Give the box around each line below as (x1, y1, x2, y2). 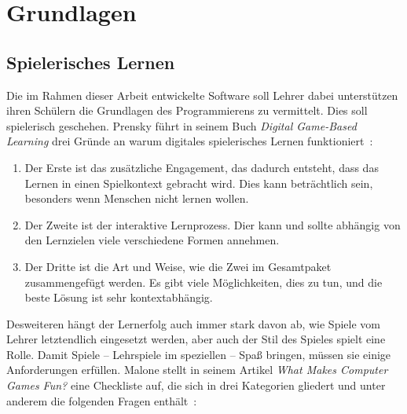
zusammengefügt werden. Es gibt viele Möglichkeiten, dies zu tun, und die (24, 273, 383, 290)
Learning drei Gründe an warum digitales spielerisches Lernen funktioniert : (6, 133, 373, 149)
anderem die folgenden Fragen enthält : (6, 392, 197, 409)
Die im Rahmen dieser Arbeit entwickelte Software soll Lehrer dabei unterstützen (6, 86, 398, 103)
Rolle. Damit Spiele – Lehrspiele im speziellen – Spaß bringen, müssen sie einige (6, 346, 391, 362)
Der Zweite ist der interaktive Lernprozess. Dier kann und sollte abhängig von (24, 216, 401, 233)
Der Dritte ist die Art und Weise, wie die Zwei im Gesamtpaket (24, 258, 332, 274)
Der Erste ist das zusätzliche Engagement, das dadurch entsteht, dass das (24, 159, 379, 175)
